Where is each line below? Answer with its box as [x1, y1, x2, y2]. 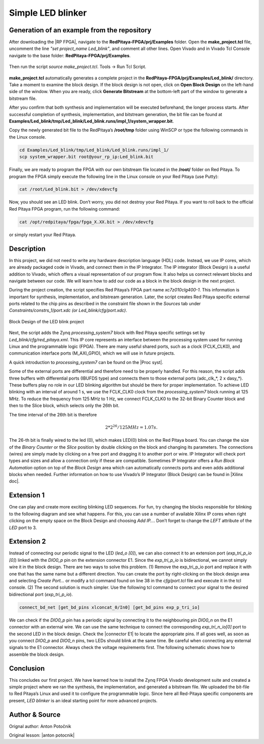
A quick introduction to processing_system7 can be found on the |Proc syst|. [9, 359, 163, 365]
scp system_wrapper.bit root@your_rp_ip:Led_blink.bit [19, 154, 154, 160]
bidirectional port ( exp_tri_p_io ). [9, 591, 73, 597]
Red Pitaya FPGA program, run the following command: [9, 206, 120, 212]
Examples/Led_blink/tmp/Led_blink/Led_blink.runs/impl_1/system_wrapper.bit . [9, 118, 174, 124]
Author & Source [9, 710, 61, 719]
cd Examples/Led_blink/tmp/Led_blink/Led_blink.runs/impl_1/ [19, 147, 169, 153]
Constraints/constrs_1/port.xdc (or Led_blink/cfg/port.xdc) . [9, 308, 127, 313]
